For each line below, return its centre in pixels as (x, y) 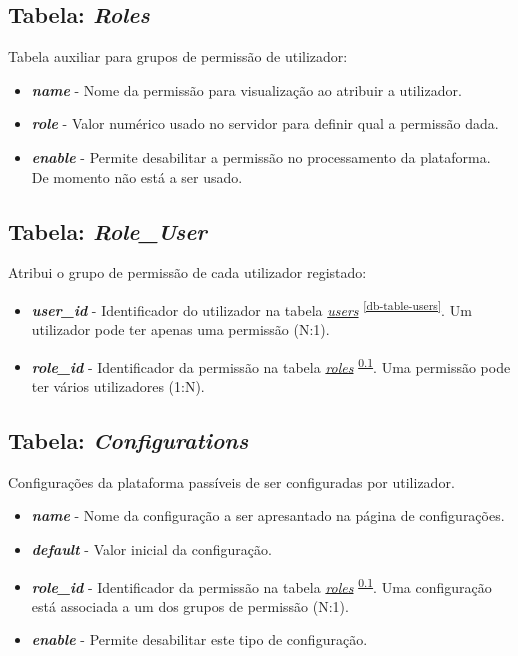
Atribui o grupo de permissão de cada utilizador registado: (187, 272)
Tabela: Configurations (128, 440)
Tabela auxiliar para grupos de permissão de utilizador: (178, 56)
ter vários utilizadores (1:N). (118, 386)
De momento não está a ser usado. (137, 176)
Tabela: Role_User (107, 230)
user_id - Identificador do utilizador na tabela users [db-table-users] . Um (251, 308)
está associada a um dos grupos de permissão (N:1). (190, 605)
